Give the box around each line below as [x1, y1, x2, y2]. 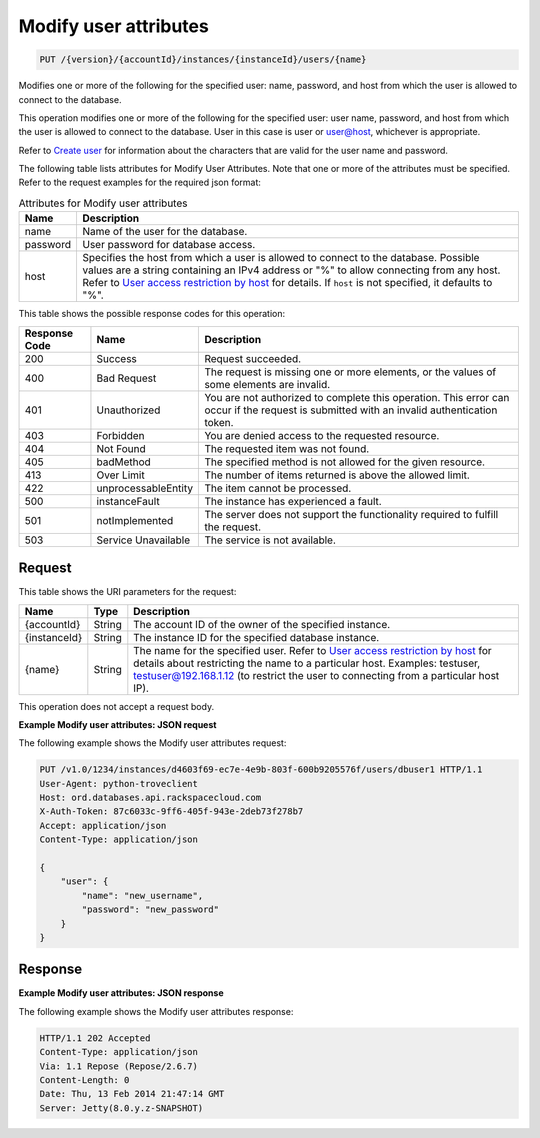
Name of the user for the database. [81, 225, 248, 239]
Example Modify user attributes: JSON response [18, 987, 224, 999]
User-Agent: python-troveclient [39, 778, 199, 789]
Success [96, 351, 137, 365]
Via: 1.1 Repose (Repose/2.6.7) [39, 1060, 199, 1072]
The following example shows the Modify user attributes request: [18, 737, 287, 749]
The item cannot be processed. [204, 481, 352, 495]
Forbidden [96, 428, 145, 442]
